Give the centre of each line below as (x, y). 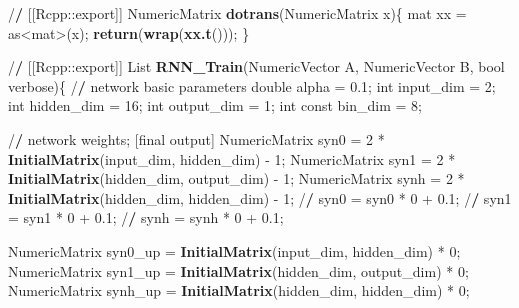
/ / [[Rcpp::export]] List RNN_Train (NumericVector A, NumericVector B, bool (256, 66)
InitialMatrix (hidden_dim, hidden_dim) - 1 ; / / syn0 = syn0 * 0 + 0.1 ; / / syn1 (260, 197)
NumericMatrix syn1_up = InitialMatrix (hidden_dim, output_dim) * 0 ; (238, 270)
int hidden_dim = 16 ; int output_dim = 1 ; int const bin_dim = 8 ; (215, 105)
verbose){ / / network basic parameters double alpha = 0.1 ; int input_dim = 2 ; (252, 85)
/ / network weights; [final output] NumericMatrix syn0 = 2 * (196, 138)
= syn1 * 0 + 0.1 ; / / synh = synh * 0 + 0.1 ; (146, 217)
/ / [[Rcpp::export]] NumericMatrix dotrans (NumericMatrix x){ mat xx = (237, 13)
